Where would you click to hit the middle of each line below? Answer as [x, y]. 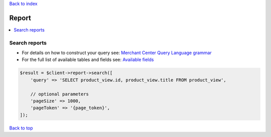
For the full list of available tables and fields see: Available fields [88, 59]
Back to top [21, 128]
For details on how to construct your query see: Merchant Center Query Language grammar [117, 53]
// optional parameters [59, 94]
